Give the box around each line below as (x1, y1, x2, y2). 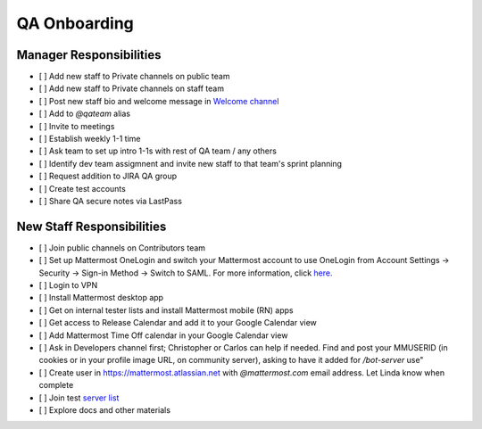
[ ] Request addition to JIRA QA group (38, 170, 178, 182)
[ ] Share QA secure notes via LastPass (38, 195, 183, 206)
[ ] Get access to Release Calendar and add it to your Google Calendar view (38, 318, 317, 328)
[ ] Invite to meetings (38, 120, 115, 131)
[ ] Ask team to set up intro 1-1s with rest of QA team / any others (38, 145, 277, 156)
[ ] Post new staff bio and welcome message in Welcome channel (38, 95, 279, 106)
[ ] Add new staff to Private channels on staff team (38, 83, 225, 94)
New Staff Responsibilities (16, 219, 167, 234)
